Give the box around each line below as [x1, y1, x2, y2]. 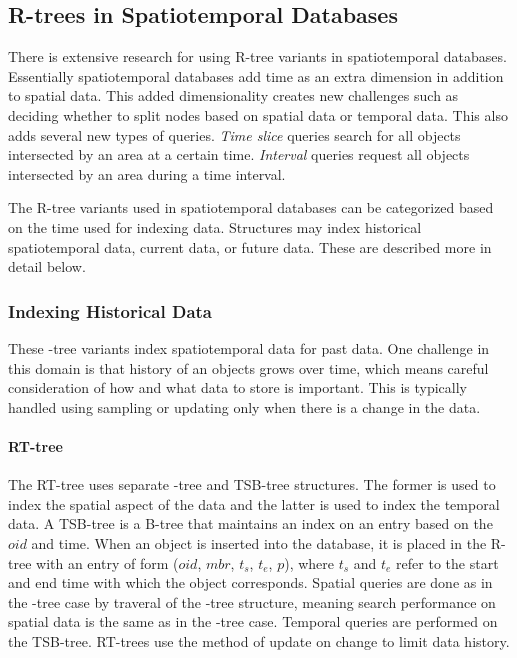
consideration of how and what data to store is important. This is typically [8, 377, 468, 398]
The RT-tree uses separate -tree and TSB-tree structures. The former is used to [8, 474, 496, 495]
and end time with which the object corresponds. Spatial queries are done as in [8, 572, 493, 593]
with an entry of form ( [36, 552, 179, 573]
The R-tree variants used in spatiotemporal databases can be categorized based [8, 197, 494, 218]
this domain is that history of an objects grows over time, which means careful [8, 357, 489, 378]
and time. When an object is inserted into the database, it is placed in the [31, 532, 487, 553]
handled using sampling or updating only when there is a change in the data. [8, 396, 481, 417]
